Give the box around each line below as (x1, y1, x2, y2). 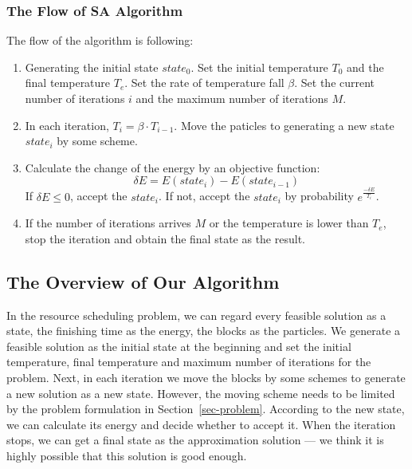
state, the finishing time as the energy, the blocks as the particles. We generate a (6, 322, 401, 339)
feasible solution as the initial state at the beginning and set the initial (6, 337, 351, 354)
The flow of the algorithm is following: (6, 32, 194, 49)
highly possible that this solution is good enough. (6, 447, 247, 464)
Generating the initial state (25, 58, 159, 75)
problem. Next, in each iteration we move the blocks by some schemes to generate (6, 369, 406, 386)
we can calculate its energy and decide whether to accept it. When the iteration (6, 416, 396, 432)
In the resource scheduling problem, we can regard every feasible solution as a (6, 306, 386, 323)
